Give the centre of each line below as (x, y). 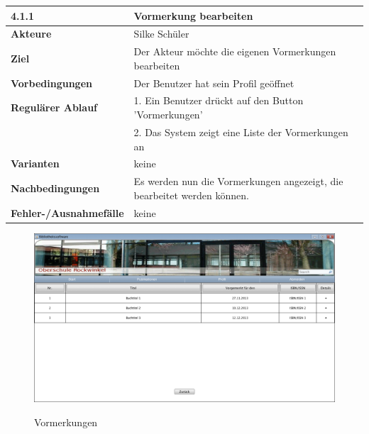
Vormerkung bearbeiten (193, 15)
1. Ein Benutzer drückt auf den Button (219, 100)
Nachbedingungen (55, 188)
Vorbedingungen (51, 83)
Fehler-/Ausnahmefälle (67, 212)
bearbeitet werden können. (191, 195)
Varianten (35, 163)
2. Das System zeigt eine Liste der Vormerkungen (241, 132)
